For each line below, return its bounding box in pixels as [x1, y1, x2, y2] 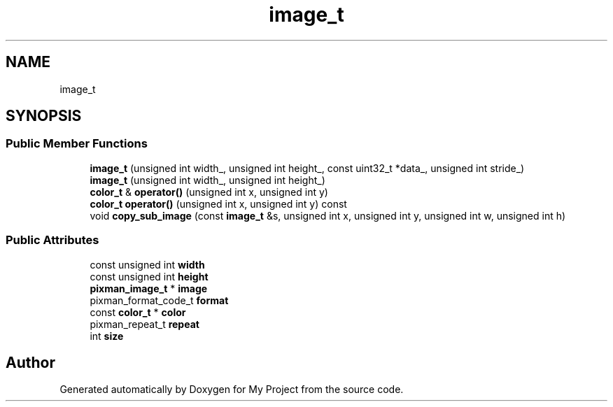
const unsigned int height [90, 270, 209, 283]
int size [90, 329, 124, 342]
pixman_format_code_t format [90, 294, 229, 306]
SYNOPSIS [6, 107, 82, 125]
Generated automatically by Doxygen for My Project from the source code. [59, 383, 404, 396]
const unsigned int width [90, 258, 205, 271]
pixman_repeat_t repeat [90, 317, 199, 330]
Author [6, 353, 55, 371]
